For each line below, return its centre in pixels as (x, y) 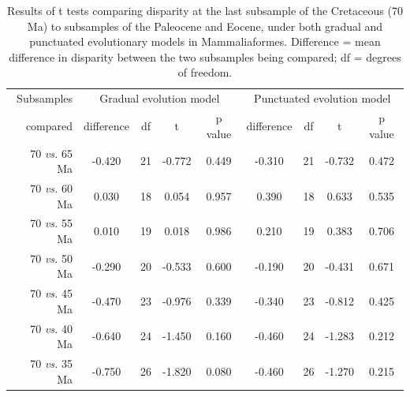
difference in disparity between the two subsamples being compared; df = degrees (205, 56)
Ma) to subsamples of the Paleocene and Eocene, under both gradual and (205, 26)
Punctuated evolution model (322, 98)
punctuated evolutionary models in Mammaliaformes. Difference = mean (205, 41)
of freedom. (205, 72)
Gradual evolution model (160, 98)
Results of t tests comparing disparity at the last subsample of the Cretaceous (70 (205, 10)
